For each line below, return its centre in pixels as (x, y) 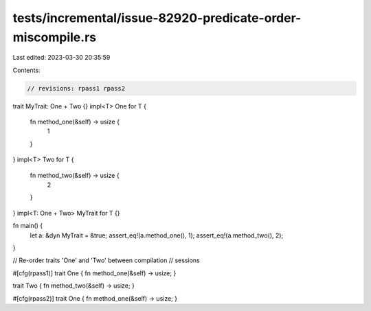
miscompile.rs (54, 37)
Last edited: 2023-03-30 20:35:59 (61, 58)
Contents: (26, 70)
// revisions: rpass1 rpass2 (76, 88)
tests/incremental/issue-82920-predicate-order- (157, 18)
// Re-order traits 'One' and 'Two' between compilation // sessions (106, 260)
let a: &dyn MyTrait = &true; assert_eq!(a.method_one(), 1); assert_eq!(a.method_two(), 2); (157, 235)
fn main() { (28, 226)
